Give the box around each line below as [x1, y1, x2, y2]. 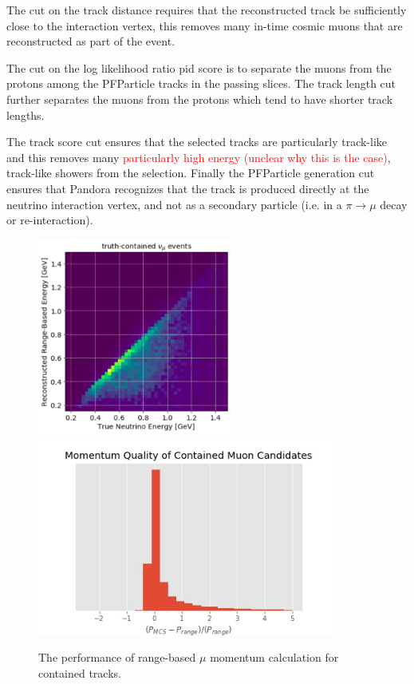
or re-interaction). [6, 212, 93, 228]
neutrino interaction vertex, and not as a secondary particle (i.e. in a [6, 196, 342, 212]
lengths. [6, 106, 45, 123]
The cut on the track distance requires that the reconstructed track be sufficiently [6, 2, 407, 18]
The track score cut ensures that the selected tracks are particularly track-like [6, 133, 388, 150]
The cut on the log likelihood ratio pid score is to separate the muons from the [6, 59, 392, 76]
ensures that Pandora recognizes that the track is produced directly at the [6, 180, 369, 196]
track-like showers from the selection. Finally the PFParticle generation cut [6, 164, 375, 181]
